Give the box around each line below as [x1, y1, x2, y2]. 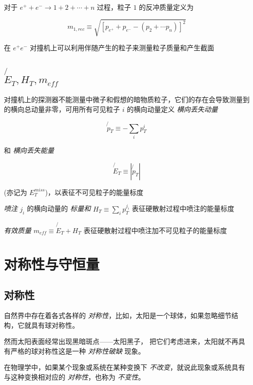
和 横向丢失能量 [4, 145, 54, 155]
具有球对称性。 [31, 320, 79, 330]
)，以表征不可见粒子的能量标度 [45, 187, 143, 197]
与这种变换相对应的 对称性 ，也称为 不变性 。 [4, 371, 145, 382]
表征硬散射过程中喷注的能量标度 [132, 203, 234, 214]
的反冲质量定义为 [139, 2, 194, 12]
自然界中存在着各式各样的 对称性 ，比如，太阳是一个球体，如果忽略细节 [4, 310, 232, 320]
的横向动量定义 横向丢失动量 [127, 104, 218, 114]
